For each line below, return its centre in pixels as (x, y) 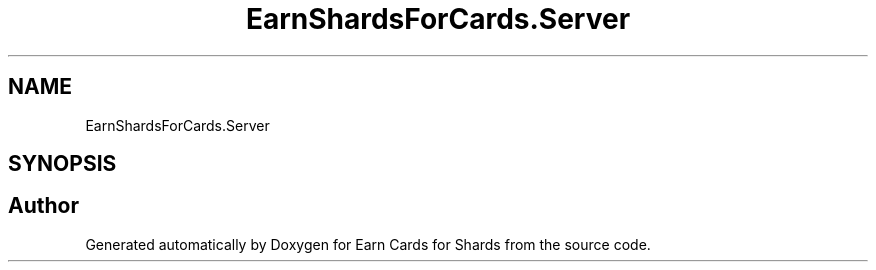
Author (43, 206)
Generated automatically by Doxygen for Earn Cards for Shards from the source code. (368, 244)
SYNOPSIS (62, 164)
